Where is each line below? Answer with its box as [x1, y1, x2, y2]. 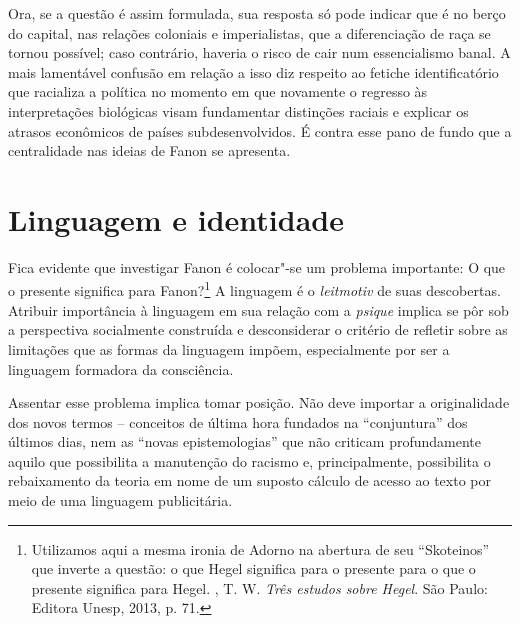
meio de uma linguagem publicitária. [8, 490, 233, 511]
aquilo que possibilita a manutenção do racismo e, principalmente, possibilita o [8, 450, 491, 471]
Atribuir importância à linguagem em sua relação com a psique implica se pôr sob [8, 299, 509, 320]
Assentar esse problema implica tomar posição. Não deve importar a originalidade [8, 392, 510, 413]
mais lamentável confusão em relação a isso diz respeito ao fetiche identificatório [8, 61, 499, 82]
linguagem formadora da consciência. [8, 358, 234, 379]
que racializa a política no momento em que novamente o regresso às [8, 81, 428, 102]
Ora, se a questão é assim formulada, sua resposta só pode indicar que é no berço [8, 3, 506, 23]
